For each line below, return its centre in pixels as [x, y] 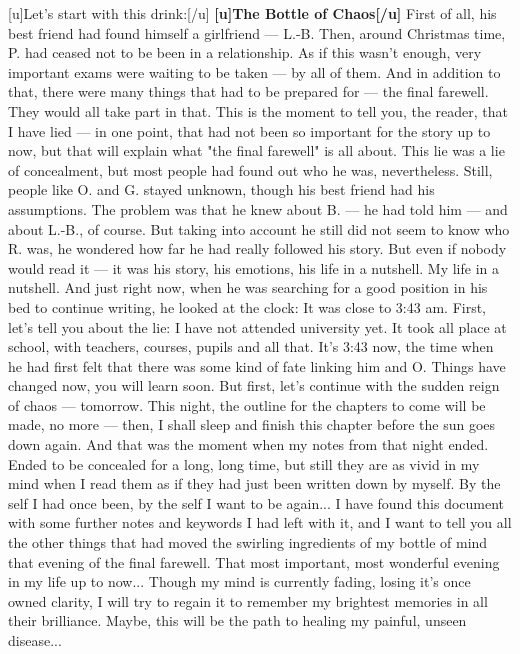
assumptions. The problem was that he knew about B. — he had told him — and [258, 208]
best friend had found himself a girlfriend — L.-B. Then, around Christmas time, [257, 32]
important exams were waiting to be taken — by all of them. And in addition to [254, 71]
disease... [35, 640]
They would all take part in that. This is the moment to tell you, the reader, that [258, 110]
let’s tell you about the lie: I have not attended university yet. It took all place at [257, 326]
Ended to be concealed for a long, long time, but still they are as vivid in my [244, 463]
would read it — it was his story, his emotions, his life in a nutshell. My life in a [254, 267]
